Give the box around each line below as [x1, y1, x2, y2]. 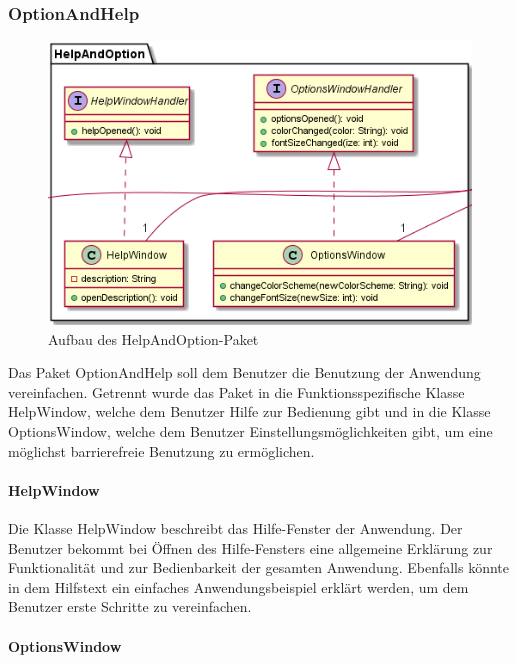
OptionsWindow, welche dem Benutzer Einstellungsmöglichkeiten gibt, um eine [8, 421, 493, 441]
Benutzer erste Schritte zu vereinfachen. [8, 596, 252, 617]
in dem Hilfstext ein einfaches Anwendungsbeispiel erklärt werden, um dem [8, 576, 469, 597]
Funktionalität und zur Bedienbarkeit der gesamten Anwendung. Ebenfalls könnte [8, 557, 510, 578]
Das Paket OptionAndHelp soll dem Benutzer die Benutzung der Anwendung [8, 362, 481, 383]
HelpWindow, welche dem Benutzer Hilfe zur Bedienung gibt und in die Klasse [8, 401, 491, 422]
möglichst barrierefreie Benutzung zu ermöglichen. [8, 440, 315, 461]
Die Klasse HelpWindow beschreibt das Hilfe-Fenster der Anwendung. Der [8, 517, 463, 538]
